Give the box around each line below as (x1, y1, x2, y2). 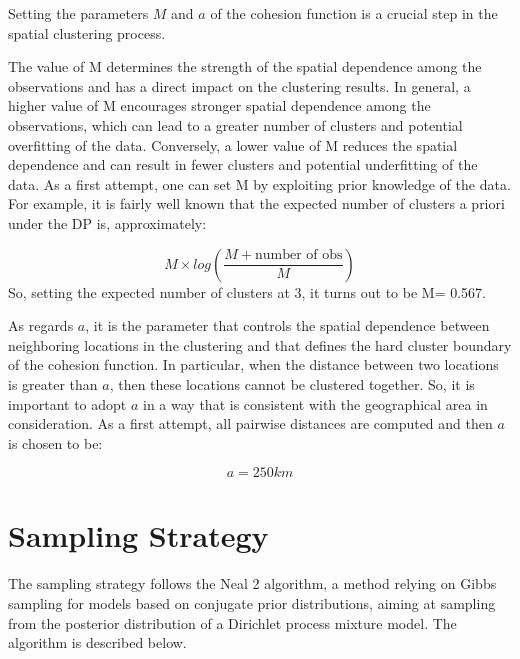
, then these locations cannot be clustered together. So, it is (109, 373, 475, 394)
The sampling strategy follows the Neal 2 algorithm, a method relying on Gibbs (8, 573, 497, 594)
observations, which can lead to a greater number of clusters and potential (8, 114, 463, 135)
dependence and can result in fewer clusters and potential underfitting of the (8, 154, 478, 175)
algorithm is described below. (8, 632, 187, 653)
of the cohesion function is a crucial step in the (210, 3, 498, 23)
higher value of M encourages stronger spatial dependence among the (8, 95, 431, 116)
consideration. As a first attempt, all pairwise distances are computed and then (8, 413, 493, 434)
